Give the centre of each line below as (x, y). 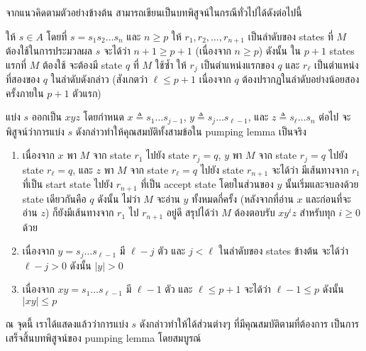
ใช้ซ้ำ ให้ (171, 64)
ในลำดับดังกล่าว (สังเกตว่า (99, 79)
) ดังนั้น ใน (280, 51)
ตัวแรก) (87, 93)
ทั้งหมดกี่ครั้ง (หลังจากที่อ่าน (243, 198)
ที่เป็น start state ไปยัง (68, 184)
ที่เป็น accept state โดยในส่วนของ (207, 184)
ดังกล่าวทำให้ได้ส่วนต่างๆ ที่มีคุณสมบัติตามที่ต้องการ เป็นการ (249, 323)
